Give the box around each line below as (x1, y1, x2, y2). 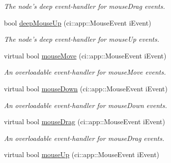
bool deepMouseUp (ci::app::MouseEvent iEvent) (4, 17, 151, 27)
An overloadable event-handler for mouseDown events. (4, 100, 167, 110)
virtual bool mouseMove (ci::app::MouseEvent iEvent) (4, 50, 167, 60)
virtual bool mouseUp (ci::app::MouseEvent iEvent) (4, 149, 160, 160)
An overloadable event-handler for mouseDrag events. (4, 133, 165, 143)
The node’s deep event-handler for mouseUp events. (4, 34, 159, 44)
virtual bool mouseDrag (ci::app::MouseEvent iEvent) (4, 116, 165, 127)
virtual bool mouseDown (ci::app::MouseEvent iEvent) (4, 83, 168, 93)
